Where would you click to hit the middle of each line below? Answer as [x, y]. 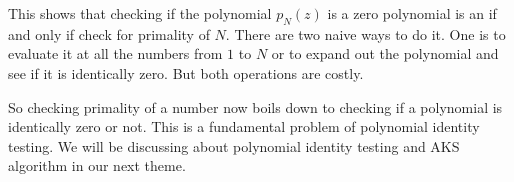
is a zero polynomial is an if [412, 13]
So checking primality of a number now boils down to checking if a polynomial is [255, 106]
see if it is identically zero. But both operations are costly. [186, 72]
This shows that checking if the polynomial [140, 13]
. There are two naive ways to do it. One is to [365, 33]
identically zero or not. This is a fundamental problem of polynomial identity [244, 126]
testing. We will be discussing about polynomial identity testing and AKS [234, 145]
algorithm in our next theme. [97, 165]
